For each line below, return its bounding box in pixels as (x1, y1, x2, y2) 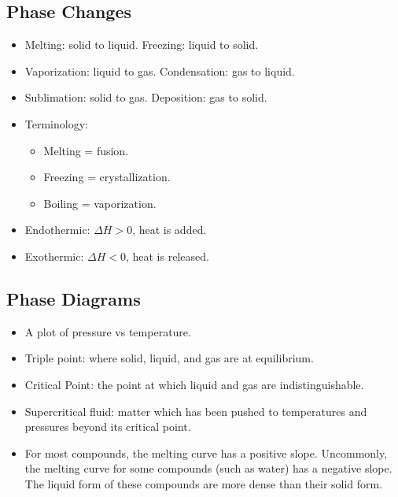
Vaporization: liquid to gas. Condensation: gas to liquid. (24, 62, 295, 79)
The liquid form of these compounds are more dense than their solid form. (24, 475, 383, 491)
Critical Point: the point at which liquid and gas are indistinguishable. (24, 376, 364, 392)
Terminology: (24, 115, 88, 132)
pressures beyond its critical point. (24, 418, 191, 435)
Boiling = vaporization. (43, 195, 157, 211)
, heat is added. (132, 221, 207, 238)
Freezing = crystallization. (43, 169, 171, 185)
